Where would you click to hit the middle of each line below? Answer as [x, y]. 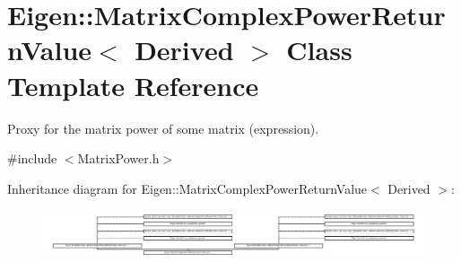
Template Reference [133, 85]
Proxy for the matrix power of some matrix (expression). [163, 128]
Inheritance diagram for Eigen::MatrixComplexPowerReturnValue [187, 188]
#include [32, 158]
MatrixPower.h [118, 158]
